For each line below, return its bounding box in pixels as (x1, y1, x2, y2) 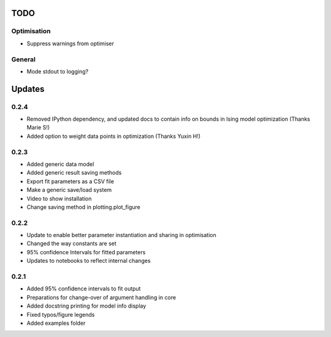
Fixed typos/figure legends (26, 311, 95, 318)
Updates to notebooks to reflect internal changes (26, 257, 151, 265)
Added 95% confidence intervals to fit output (26, 285, 141, 292)
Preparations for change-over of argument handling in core (26, 293, 177, 301)
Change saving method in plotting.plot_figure (26, 203, 140, 211)
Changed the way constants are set (26, 240, 116, 248)
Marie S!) (26, 124, 50, 131)
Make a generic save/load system (26, 186, 112, 194)
